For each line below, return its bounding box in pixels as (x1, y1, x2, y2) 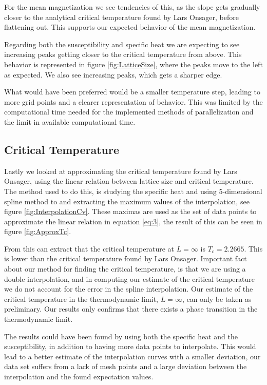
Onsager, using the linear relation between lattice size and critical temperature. (4, 176, 254, 186)
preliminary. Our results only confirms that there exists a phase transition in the (4, 303, 258, 314)
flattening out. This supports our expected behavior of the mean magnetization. (4, 22, 256, 32)
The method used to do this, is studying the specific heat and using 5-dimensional (4, 185, 262, 196)
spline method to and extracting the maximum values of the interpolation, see (4, 196, 250, 206)
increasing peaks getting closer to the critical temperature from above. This (4, 49, 242, 60)
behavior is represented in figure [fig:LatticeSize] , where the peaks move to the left (4, 59, 263, 69)
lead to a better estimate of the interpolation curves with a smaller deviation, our (4, 351, 261, 361)
